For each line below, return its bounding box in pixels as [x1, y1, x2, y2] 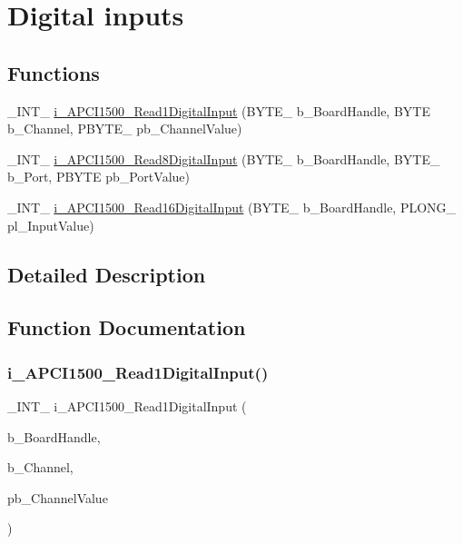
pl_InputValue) [7, 215, 94, 234]
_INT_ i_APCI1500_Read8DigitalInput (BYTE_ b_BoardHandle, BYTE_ [7, 149, 440, 168]
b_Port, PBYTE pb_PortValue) [7, 167, 190, 186]
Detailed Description [7, 260, 206, 288]
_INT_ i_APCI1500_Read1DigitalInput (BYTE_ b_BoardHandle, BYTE [7, 101, 430, 120]
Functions [7, 58, 100, 86]
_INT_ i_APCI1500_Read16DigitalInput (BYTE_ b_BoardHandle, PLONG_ [7, 197, 457, 216]
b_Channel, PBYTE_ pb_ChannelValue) [7, 119, 242, 138]
